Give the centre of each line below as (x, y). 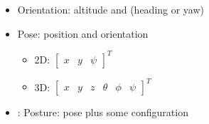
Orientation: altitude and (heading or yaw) (111, 9)
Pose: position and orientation (83, 33)
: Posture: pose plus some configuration (103, 112)
